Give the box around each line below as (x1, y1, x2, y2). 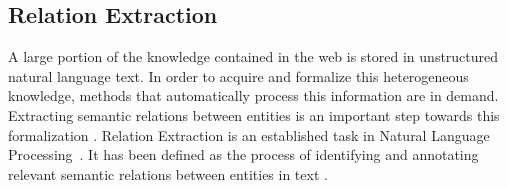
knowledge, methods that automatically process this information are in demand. (8, 85, 499, 106)
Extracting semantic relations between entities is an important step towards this (8, 104, 500, 125)
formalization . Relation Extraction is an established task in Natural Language (8, 124, 490, 145)
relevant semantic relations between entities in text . (8, 163, 328, 184)
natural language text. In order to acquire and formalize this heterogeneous (8, 65, 469, 86)
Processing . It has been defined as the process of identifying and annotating (8, 144, 479, 165)
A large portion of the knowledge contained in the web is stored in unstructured (8, 46, 499, 67)
